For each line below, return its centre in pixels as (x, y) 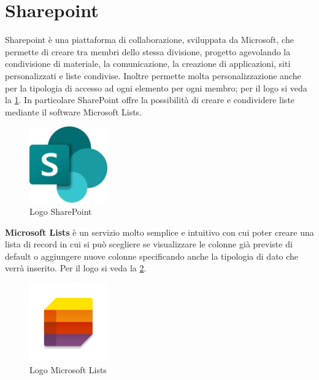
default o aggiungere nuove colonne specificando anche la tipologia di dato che (152, 256)
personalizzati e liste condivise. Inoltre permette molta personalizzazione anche (153, 75)
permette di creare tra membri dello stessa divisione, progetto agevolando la (148, 51)
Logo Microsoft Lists (68, 369)
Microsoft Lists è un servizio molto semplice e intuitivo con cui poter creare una (159, 232)
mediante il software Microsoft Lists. (74, 111)
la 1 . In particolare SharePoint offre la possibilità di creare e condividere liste (150, 100)
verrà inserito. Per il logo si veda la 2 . (76, 268)
